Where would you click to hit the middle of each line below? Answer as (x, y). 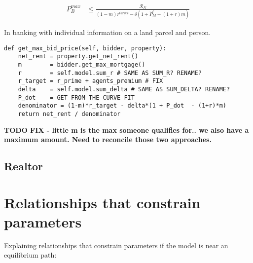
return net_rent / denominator (69, 114)
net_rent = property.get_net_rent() (78, 56)
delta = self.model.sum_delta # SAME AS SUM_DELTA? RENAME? (124, 89)
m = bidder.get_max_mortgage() (82, 64)
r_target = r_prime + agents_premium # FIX (90, 81)
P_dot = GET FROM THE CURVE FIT (76, 97)
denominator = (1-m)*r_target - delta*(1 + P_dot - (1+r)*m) (122, 106)
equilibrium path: (30, 255)
